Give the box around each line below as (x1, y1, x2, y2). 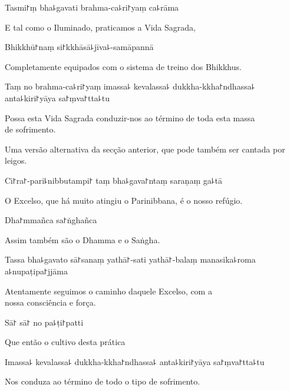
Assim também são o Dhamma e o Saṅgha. (5, 233, 160, 246)
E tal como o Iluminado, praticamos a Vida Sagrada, (5, 21, 196, 33)
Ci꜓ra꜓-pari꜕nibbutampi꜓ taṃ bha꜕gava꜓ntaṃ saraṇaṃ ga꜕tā (5, 174, 223, 186)
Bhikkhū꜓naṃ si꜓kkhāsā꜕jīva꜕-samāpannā (5, 41, 154, 53)
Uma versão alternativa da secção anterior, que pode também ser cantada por (5, 143, 285, 155)
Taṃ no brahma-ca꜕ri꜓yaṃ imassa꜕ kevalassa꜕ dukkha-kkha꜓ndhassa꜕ (5, 80, 255, 92)
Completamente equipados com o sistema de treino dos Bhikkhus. (5, 60, 242, 72)
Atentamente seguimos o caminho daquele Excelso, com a (5, 284, 212, 297)
